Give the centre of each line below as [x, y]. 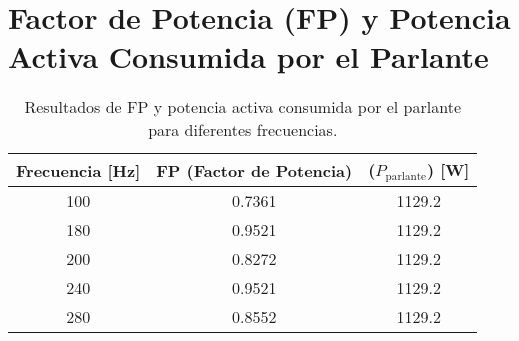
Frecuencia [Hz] [78, 170]
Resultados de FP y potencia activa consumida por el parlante [243, 107]
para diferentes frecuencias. [243, 130]
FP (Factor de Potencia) [254, 170]
